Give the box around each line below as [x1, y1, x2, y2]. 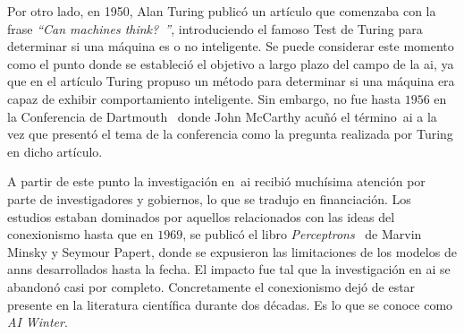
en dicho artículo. [7, 141, 103, 160]
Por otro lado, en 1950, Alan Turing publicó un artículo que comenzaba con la [7, 2, 436, 20]
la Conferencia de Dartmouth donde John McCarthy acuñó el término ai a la [7, 107, 437, 125]
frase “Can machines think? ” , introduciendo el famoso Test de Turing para [7, 19, 423, 38]
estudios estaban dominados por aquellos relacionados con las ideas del [7, 207, 395, 226]
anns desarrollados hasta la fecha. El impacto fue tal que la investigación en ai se [7, 260, 451, 278]
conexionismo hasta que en [7, 225, 154, 244]
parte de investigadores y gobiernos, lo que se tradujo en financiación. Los [7, 189, 411, 208]
